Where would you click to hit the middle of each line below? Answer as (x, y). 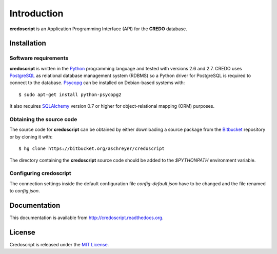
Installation (28, 43)
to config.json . (25, 191)
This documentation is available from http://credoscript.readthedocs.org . (86, 218)
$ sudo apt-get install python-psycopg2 (70, 94)
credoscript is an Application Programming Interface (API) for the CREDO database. (98, 29)
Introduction (36, 13)
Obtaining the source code (43, 120)
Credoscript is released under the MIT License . (59, 244)
